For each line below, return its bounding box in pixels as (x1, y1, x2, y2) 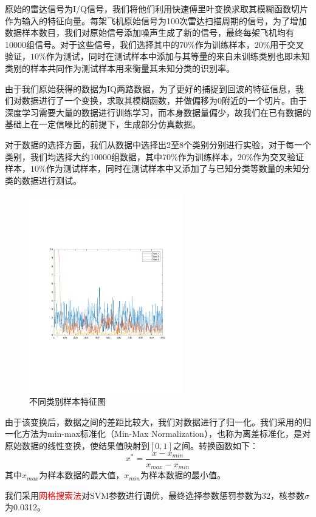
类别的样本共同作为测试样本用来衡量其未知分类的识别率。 (5, 61, 235, 74)
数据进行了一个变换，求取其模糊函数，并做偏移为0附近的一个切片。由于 (21, 94, 307, 107)
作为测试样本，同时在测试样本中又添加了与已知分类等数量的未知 (46, 162, 301, 175)
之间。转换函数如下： (173, 439, 258, 452)
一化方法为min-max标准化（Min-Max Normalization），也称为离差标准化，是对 (5, 427, 311, 440)
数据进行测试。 (21, 174, 81, 186)
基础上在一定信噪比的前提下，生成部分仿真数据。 (5, 118, 201, 130)
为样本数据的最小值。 (140, 468, 225, 481)
